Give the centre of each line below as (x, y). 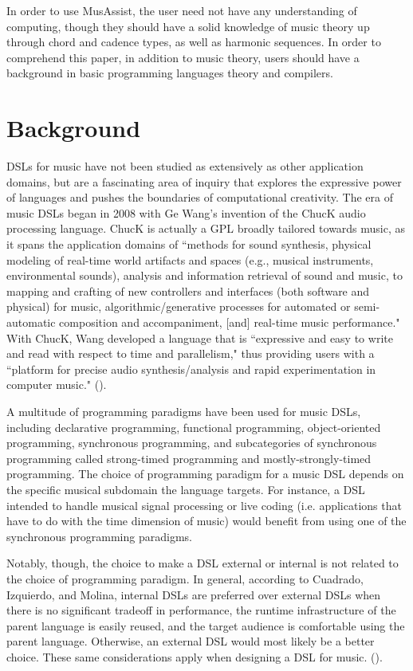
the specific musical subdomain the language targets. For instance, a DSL (186, 489)
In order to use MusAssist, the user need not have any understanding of (182, 10)
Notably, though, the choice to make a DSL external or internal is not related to (203, 563)
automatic (31, 322)
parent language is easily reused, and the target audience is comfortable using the (206, 625)
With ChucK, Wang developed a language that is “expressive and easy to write (200, 337)
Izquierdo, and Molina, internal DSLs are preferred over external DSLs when (194, 594)
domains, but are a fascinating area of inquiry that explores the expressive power (204, 181)
